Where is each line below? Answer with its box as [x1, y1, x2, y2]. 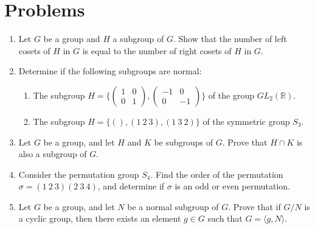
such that [207, 212, 243, 225]
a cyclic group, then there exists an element [18, 212, 181, 225]
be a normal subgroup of [127, 200, 219, 213]
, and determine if [97, 180, 165, 192]
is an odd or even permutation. [175, 180, 290, 192]
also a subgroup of [18, 147, 87, 160]
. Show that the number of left [173, 32, 287, 45]
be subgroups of [154, 135, 213, 148]
